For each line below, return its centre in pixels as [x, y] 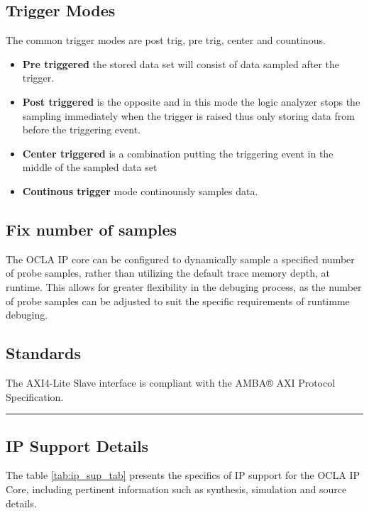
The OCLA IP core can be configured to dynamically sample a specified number [180, 259]
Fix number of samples [92, 229]
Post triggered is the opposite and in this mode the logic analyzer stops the [191, 101]
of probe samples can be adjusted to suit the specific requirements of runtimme [178, 300]
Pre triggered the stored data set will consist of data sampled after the [181, 64]
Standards [44, 353]
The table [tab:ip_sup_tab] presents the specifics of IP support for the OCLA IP [183, 475]
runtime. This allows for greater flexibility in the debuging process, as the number [184, 286]
